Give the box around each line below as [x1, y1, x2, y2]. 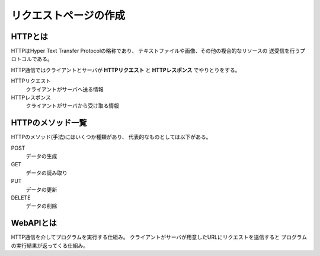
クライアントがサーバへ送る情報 [25, 86, 104, 93]
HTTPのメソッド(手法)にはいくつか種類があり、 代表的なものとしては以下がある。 [11, 134, 212, 141]
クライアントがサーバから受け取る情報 [25, 102, 120, 109]
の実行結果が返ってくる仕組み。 [11, 242, 89, 249]
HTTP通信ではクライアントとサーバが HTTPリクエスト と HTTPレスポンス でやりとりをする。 [11, 66, 241, 74]
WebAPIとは [11, 218, 57, 228]
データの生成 [25, 153, 57, 160]
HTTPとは [11, 31, 49, 42]
